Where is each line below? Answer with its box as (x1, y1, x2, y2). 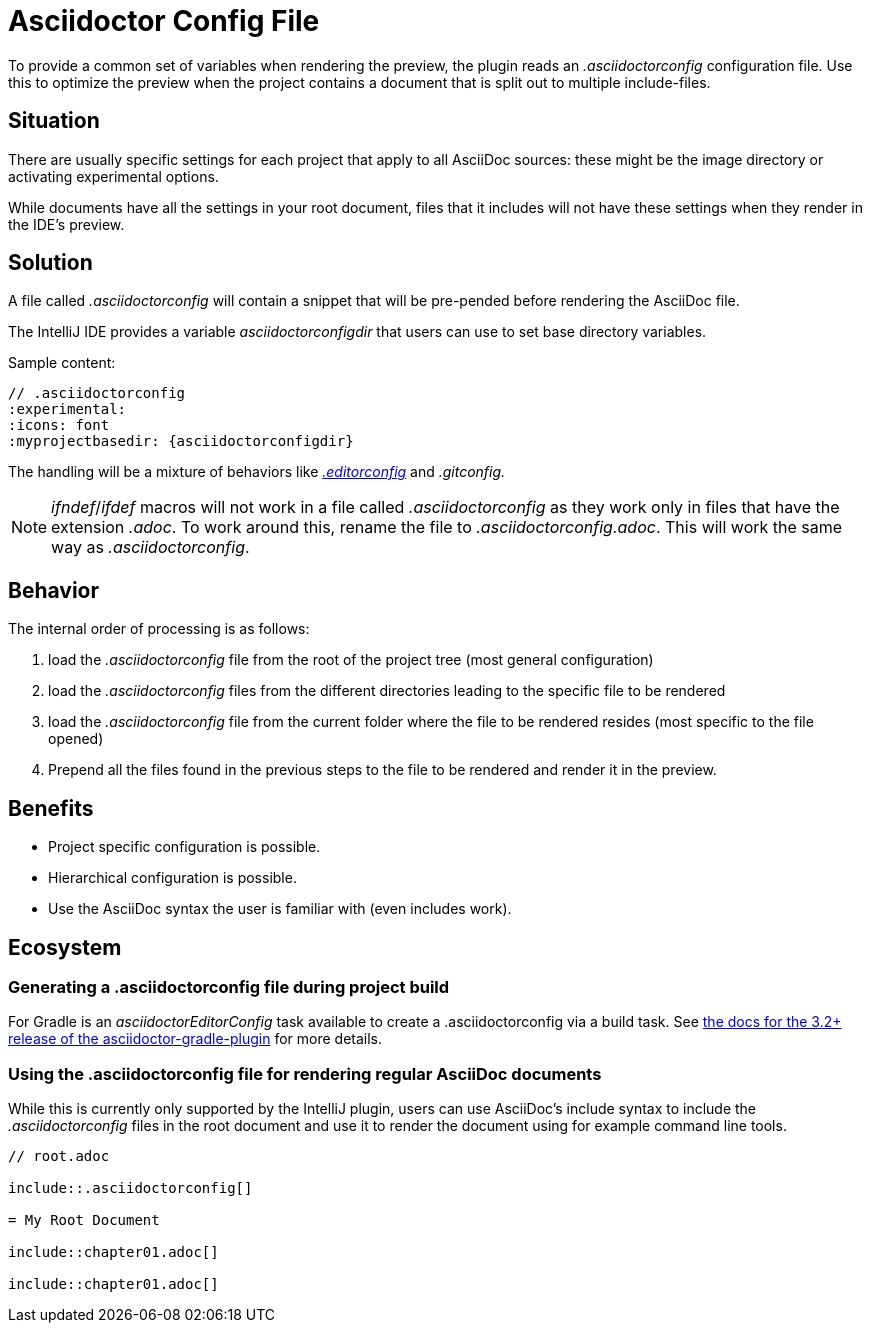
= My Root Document (8, 1212, 160, 1229)
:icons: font (8, 417, 110, 434)
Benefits (8, 795, 94, 821)
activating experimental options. (8, 167, 219, 185)
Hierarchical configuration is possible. (48, 869, 297, 887)
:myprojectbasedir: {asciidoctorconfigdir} (8, 433, 354, 450)
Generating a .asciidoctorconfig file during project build (8, 976, 450, 997)
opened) (48, 730, 104, 748)
